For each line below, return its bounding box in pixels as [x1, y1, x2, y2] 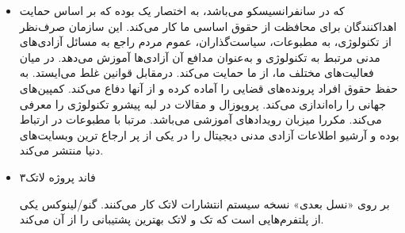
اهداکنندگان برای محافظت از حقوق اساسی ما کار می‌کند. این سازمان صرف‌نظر [19, 17, 397, 34]
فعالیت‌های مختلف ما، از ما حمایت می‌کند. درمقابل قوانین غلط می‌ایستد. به [19, 64, 374, 81]
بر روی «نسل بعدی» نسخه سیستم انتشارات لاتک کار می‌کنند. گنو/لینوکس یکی [19, 195, 390, 212]
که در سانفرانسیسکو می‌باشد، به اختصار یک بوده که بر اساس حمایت [19, 2, 345, 18]
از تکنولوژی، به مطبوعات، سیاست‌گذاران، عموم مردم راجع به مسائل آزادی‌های [19, 33, 392, 50]
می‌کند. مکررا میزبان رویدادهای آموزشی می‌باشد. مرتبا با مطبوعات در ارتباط [19, 111, 382, 128]
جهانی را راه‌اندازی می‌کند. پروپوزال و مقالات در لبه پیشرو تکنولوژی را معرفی [19, 95, 386, 112]
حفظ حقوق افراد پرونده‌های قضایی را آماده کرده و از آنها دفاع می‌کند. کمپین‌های [19, 79, 398, 96]
